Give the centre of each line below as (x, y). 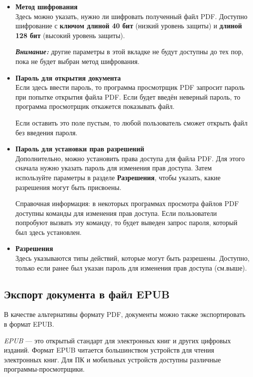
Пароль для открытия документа (68, 77)
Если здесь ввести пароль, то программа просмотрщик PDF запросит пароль (130, 87)
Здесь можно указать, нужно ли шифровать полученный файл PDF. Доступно (131, 16)
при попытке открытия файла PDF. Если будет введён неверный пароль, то (128, 96)
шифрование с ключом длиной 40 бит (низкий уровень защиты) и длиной (129, 26)
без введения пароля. (46, 132)
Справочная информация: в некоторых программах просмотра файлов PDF (127, 203)
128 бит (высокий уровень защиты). (70, 35)
